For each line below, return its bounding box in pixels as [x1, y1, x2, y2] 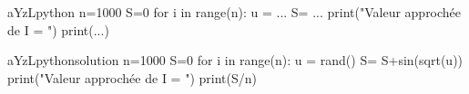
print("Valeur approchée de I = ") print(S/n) [7, 68, 257, 87]
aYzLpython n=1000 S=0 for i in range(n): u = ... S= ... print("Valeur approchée [7, 3, 462, 21]
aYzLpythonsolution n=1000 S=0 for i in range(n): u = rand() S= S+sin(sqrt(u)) [7, 51, 464, 70]
